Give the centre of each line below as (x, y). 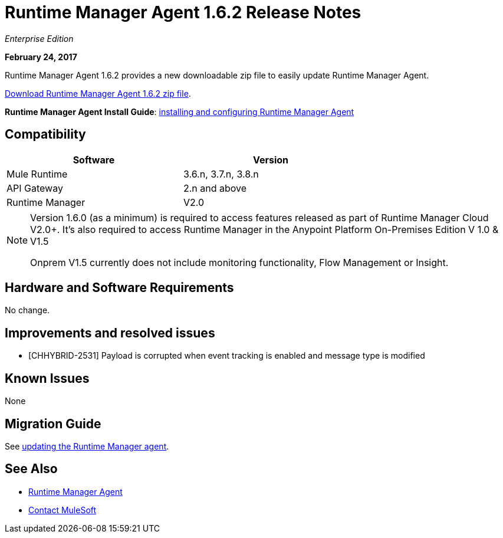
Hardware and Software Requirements (119, 288)
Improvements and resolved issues (110, 333)
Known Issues (47, 378)
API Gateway (35, 188)
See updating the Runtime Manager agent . (87, 446)
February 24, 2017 (41, 57)
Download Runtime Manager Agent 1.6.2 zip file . (98, 93)
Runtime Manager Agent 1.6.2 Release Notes (183, 12)
